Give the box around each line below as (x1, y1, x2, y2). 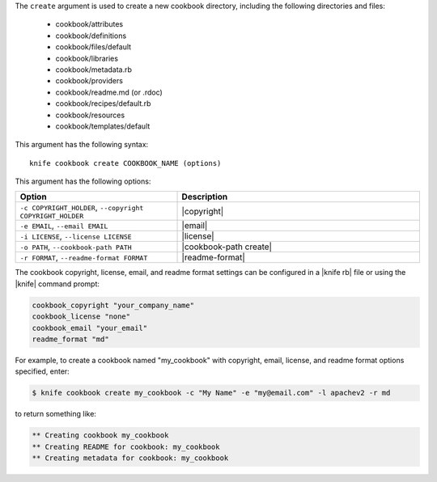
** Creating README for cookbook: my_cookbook (32, 442, 220, 451)
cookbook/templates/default (55, 121, 151, 131)
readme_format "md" (32, 335, 109, 344)
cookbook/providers (55, 76, 123, 86)
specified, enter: (15, 366, 70, 376)
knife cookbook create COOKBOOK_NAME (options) (29, 159, 222, 167)
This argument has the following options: (15, 176, 151, 186)
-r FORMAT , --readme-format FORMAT (19, 252, 148, 263)
